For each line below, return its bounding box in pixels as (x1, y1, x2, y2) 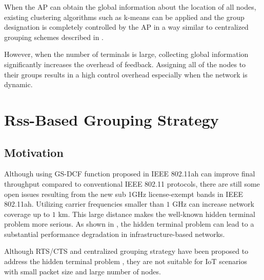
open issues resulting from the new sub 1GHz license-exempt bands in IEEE (4, 188, 243, 199)
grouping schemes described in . (4, 31, 104, 42)
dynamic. (4, 79, 33, 90)
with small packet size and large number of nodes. (4, 266, 161, 276)
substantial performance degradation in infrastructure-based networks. (4, 228, 225, 239)
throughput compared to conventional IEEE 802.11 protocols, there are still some (4, 178, 260, 189)
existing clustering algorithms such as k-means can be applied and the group (4, 11, 245, 22)
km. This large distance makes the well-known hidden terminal (58, 208, 255, 219)
